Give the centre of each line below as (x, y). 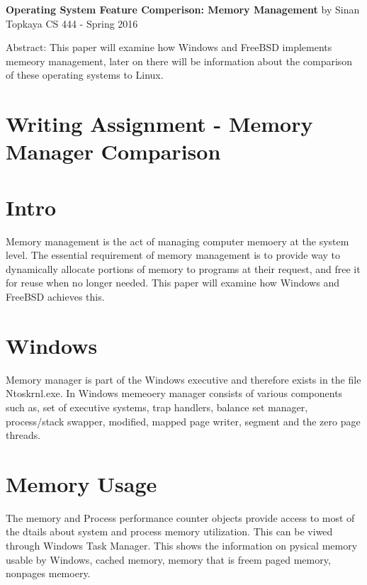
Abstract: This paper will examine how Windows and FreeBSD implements (169, 47)
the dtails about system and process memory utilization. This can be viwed (169, 531)
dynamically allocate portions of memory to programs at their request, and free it (183, 268)
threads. (23, 435)
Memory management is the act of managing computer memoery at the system (177, 241)
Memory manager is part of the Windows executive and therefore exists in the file (183, 379)
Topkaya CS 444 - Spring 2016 (72, 23)
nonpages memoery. (48, 573)
